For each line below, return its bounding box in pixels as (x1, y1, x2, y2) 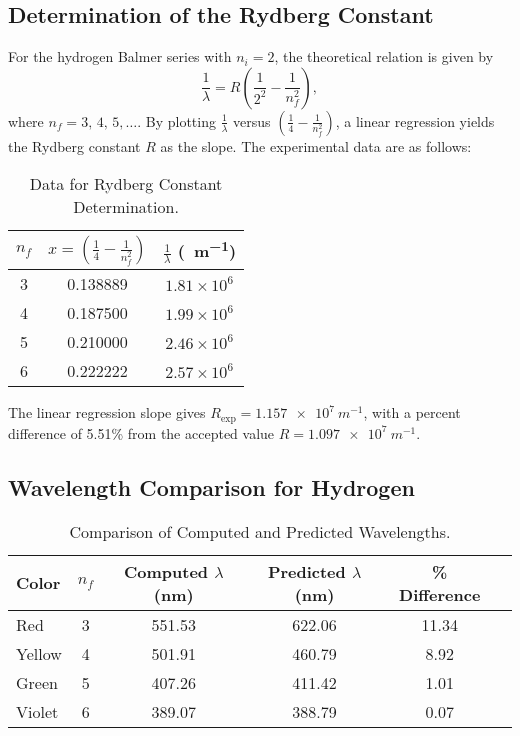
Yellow (16, 641, 62, 665)
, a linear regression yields (335, 110, 495, 131)
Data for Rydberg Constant (29, 172, 223, 196)
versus (233, 110, 271, 131)
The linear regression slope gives (8, 402, 206, 423)
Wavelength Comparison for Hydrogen (8, 471, 415, 502)
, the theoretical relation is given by (274, 46, 494, 67)
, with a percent (363, 402, 461, 423)
